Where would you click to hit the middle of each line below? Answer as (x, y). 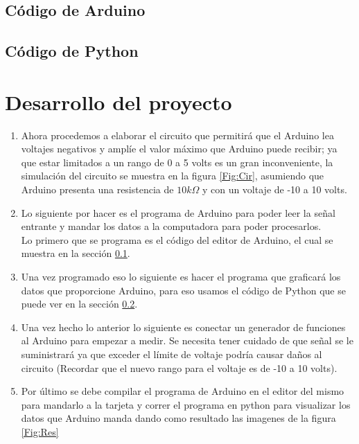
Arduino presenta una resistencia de (97, 189)
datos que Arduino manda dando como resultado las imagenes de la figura (178, 418)
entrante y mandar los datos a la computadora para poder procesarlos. (171, 226)
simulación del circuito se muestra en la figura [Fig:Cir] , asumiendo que (173, 176)
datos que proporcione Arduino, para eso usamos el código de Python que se (183, 290)
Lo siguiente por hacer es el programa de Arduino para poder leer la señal (178, 212)
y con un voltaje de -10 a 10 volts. (274, 189)
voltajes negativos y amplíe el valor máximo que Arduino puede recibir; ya (179, 149)
